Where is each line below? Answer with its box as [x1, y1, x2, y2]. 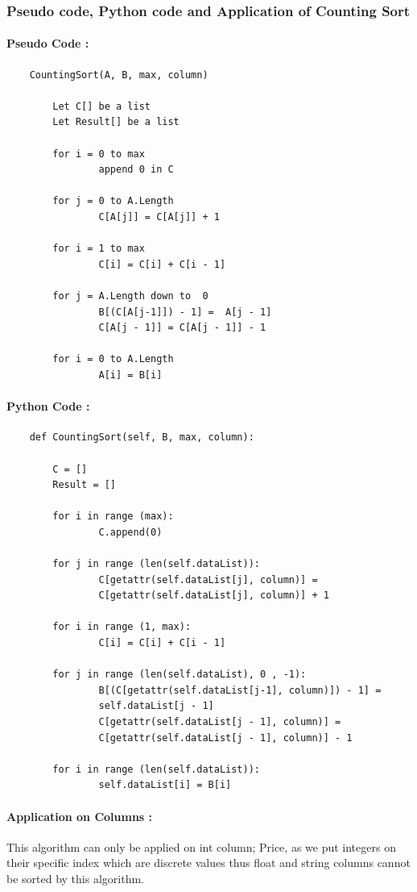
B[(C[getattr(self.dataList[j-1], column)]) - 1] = [98, 684, 382, 696]
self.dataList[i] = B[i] [98, 779, 232, 791]
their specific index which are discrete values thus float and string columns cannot [6, 854, 411, 871]
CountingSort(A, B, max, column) [29, 69, 208, 81]
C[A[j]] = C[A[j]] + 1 [98, 210, 220, 223]
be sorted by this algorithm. [6, 869, 144, 886]
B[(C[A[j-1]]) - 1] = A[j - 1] [98, 306, 272, 318]
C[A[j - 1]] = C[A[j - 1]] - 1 [98, 322, 266, 334]
